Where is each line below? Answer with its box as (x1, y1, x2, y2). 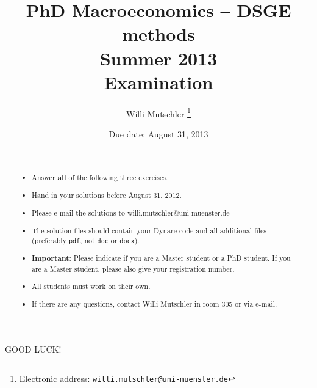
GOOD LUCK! (5, 342, 62, 355)
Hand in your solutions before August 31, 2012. (32, 190, 182, 200)
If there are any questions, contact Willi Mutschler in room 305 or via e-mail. (32, 298, 277, 309)
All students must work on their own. (32, 281, 151, 291)
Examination (104, 69, 213, 94)
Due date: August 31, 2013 (109, 127, 208, 140)
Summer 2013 (99, 45, 218, 70)
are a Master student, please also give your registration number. (32, 263, 235, 274)
